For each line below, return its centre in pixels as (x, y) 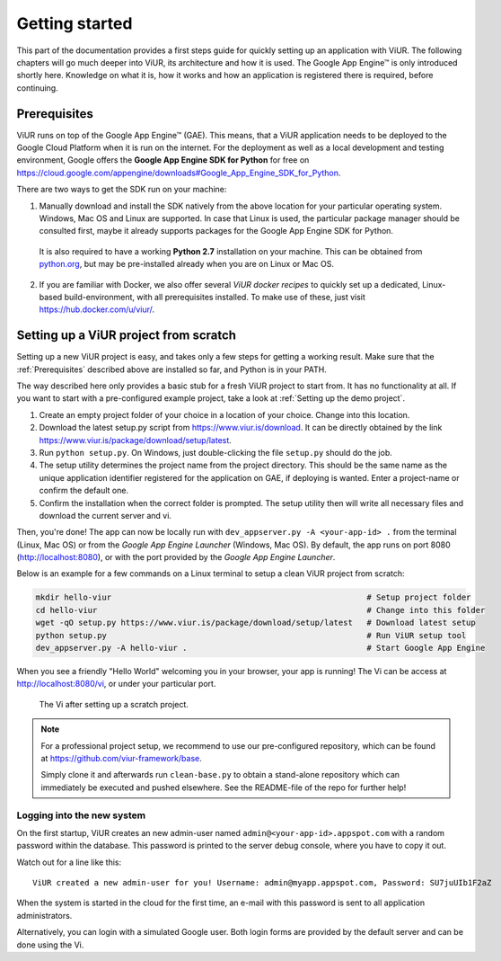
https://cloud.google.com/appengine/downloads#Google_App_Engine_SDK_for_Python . (179, 173)
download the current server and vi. (105, 515)
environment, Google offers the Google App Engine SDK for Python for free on (163, 160)
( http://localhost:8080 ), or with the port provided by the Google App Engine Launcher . (176, 557)
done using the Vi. (50, 945)
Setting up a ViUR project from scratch (127, 336)
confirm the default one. (84, 491)
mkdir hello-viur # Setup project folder (253, 597)
